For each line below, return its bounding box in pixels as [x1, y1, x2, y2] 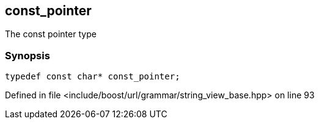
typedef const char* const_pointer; [5, 71, 180, 82]
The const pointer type [5, 29, 97, 40]
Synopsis [5, 49, 50, 62]
